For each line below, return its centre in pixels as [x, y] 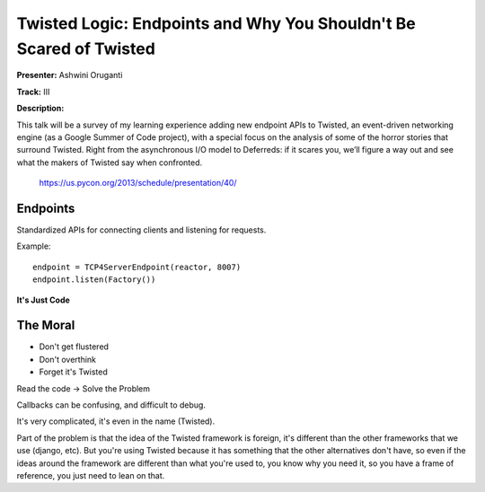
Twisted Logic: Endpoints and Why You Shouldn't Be [216, 23]
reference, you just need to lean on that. [91, 475]
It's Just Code [44, 300]
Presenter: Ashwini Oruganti [70, 75]
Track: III [33, 92]
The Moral [46, 325]
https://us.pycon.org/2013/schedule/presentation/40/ [138, 183]
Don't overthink [68, 359]
